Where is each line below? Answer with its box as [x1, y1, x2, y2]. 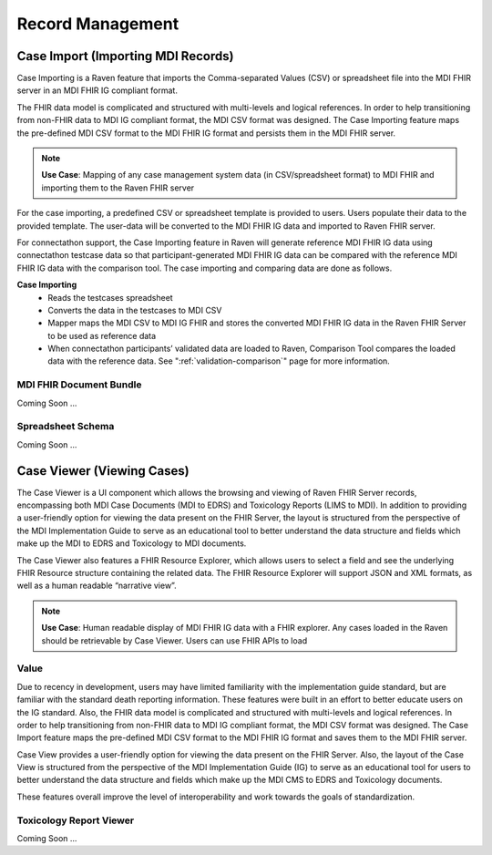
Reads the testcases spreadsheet [47, 292, 173, 303]
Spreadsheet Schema [16, 420, 115, 433]
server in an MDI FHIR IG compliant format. [16, 85, 178, 96]
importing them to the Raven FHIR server [41, 182, 195, 193]
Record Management [16, 14, 179, 34]
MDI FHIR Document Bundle [16, 378, 142, 391]
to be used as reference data [47, 330, 157, 341]
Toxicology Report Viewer [16, 814, 135, 827]
